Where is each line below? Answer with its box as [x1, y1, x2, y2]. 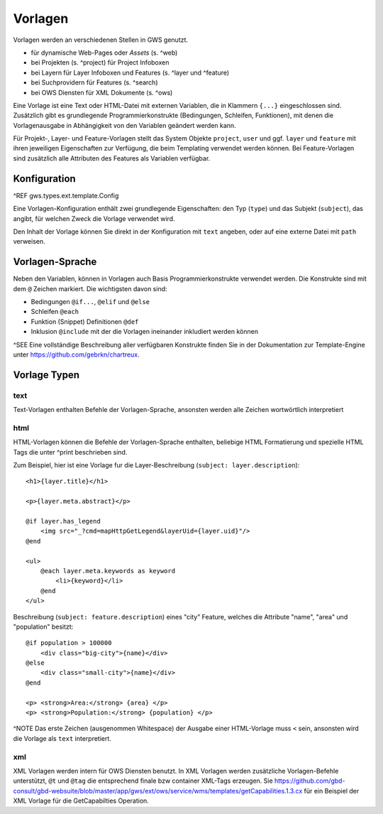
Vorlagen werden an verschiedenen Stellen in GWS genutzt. [13, 36, 188, 44]
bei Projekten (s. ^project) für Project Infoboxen [30, 58, 170, 67]
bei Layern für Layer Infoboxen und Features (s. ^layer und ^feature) [30, 68, 230, 77]
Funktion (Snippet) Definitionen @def [30, 317, 139, 326]
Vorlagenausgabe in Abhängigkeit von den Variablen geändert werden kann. [13, 121, 237, 129]
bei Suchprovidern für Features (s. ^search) [30, 78, 158, 87]
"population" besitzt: [13, 622, 74, 631]
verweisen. [13, 237, 45, 246]
